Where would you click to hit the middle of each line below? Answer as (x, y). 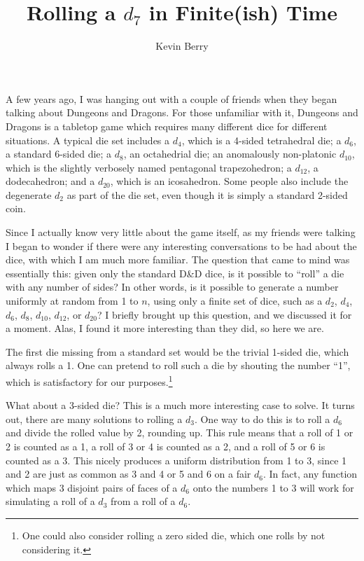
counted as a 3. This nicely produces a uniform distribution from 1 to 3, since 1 (176, 460)
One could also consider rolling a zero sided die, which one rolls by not (174, 535)
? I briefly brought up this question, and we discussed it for (224, 314)
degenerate (29, 194)
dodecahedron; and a (50, 181)
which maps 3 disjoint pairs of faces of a (92, 487)
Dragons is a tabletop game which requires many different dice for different (167, 126)
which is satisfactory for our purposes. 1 (89, 381)
